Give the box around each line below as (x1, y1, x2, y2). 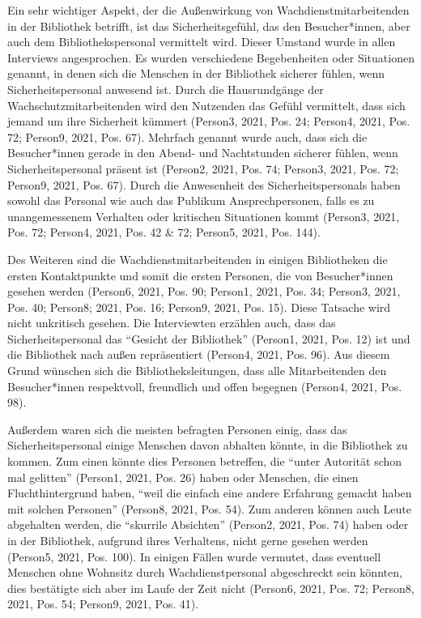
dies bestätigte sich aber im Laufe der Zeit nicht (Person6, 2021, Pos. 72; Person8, (7, 579, 415, 596)
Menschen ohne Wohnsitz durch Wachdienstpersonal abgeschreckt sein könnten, (7, 564, 402, 581)
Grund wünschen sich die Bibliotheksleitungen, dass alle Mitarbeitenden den (7, 362, 387, 379)
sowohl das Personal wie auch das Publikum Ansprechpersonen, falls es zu (7, 192, 375, 209)
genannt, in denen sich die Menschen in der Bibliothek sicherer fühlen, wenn (7, 65, 385, 82)
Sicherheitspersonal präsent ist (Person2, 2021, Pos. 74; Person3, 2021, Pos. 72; (7, 160, 399, 177)
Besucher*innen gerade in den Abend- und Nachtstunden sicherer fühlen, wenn (7, 144, 398, 161)
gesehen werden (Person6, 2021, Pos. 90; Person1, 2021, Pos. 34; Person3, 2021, (7, 283, 401, 300)
